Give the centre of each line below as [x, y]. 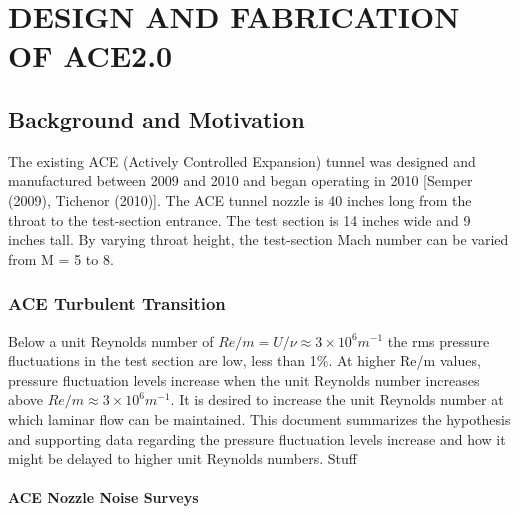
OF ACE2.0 [90, 55]
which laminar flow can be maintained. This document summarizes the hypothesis [259, 418]
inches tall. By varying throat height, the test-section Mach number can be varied [258, 239]
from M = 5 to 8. [61, 258]
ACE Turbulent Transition [117, 303]
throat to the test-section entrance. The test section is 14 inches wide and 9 [239, 219]
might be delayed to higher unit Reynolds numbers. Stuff [182, 458]
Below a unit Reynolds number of [111, 340]
